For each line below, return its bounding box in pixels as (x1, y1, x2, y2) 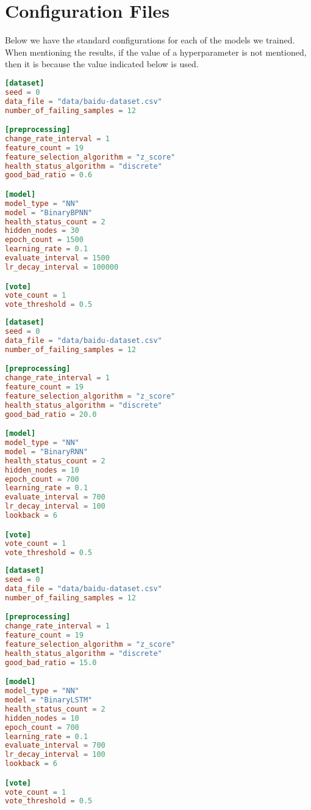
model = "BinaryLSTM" (5, 696, 93, 705)
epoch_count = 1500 (5, 235, 84, 245)
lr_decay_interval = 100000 (5, 262, 119, 271)
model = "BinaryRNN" (5, 447, 88, 456)
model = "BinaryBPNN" (5, 208, 93, 217)
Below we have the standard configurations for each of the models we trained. (5, 34, 295, 46)
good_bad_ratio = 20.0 (5, 410, 97, 419)
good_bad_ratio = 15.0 (5, 658, 97, 667)
